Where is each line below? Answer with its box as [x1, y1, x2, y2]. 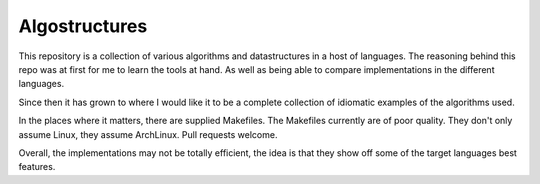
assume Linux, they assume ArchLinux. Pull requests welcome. [18, 128, 278, 140]
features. [18, 161, 56, 173]
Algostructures [18, 15, 148, 37]
